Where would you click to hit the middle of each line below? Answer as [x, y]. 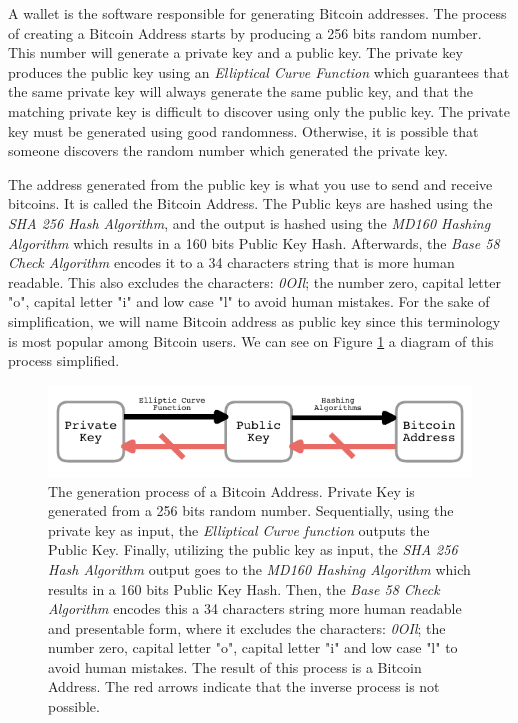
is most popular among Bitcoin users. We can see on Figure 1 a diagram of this [251, 340]
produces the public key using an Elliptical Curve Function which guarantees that [259, 71]
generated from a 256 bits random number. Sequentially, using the [251, 510]
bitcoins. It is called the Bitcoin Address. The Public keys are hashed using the [250, 203]
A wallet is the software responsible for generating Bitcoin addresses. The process [257, 13]
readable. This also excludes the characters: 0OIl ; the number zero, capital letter [254, 281]
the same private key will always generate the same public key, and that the [240, 91]
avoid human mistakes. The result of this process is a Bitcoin [235, 666]
